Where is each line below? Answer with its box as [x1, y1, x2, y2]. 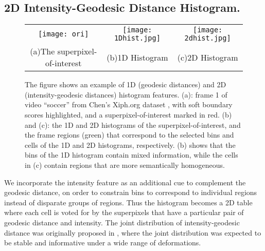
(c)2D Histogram [177, 51, 238, 63]
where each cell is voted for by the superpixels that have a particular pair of [4, 207, 244, 218]
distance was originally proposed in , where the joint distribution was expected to [4, 227, 261, 238]
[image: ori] [38, 30, 89, 38]
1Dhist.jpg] [114, 34, 161, 43]
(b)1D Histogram [107, 51, 168, 63]
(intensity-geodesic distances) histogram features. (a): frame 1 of [25, 89, 227, 100]
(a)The [30, 45, 55, 57]
